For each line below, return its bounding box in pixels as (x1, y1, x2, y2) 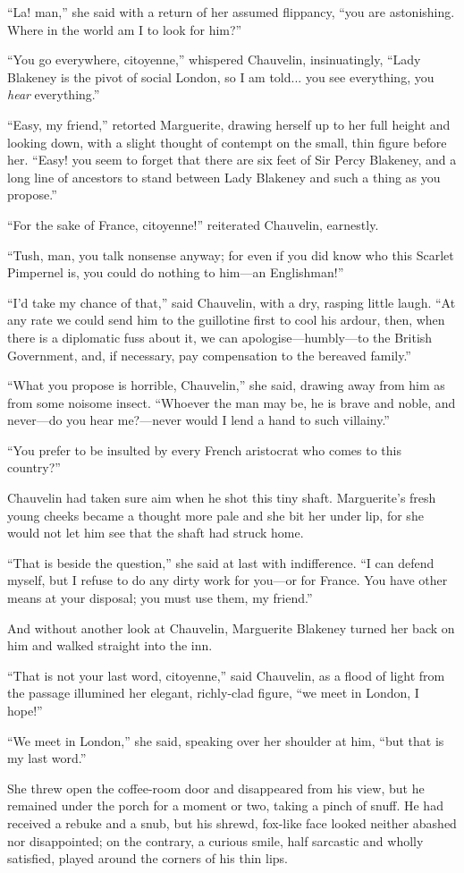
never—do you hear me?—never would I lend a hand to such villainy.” (7, 411, 390, 429)
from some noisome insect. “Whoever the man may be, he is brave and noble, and (7, 393, 456, 411)
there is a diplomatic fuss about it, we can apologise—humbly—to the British (7, 327, 433, 346)
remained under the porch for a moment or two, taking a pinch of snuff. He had (7, 796, 443, 815)
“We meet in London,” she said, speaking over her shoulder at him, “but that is (7, 731, 444, 750)
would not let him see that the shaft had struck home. (7, 523, 304, 542)
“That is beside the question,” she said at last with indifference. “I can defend (7, 553, 434, 572)
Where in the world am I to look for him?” (7, 20, 242, 38)
